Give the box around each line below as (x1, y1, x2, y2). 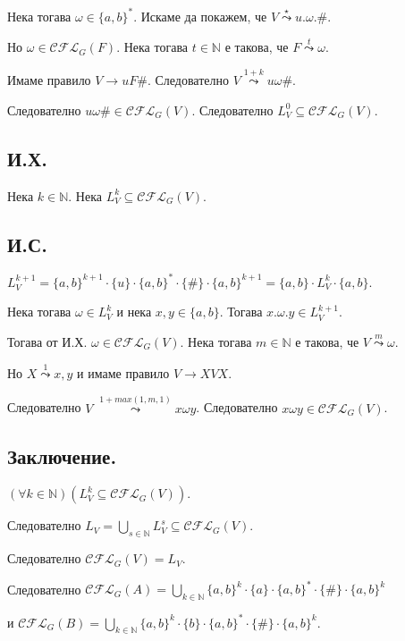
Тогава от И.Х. (7, 333, 88, 350)
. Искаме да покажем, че (133, 6, 267, 25)
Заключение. (7, 442, 117, 469)
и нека (116, 302, 152, 321)
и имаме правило (77, 363, 170, 382)
